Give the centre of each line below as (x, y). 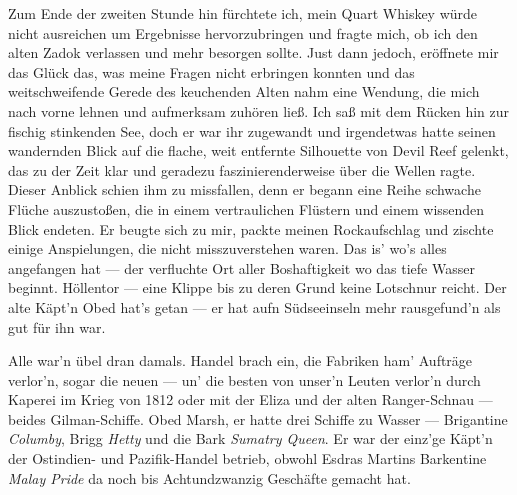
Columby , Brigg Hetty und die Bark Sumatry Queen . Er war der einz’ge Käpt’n (250, 438)
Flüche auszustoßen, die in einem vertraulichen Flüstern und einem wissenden (246, 208)
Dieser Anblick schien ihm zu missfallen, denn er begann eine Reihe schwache (244, 189)
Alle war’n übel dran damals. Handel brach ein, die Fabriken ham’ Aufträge (240, 360)
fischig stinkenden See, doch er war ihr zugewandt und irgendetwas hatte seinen (252, 130)
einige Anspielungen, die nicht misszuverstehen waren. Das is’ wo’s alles (227, 248)
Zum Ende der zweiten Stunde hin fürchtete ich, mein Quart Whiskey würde (243, 13)
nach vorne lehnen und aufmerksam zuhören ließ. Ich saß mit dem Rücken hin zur (258, 110)
